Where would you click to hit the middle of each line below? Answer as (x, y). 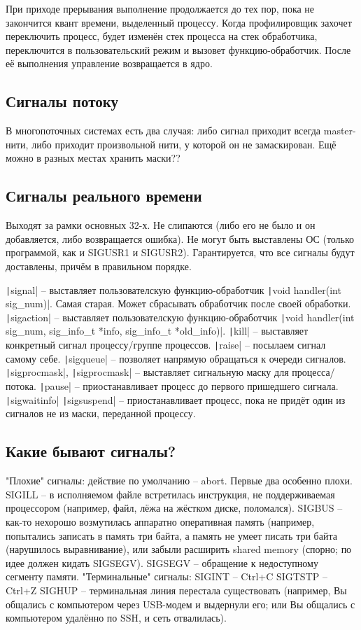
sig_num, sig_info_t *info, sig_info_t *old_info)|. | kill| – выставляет (157, 331)
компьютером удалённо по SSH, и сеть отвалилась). (116, 618)
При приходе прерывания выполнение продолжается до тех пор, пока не (160, 8)
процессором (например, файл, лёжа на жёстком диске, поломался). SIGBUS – (174, 508)
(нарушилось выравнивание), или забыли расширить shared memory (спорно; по (179, 549)
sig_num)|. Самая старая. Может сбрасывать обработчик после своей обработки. (178, 303)
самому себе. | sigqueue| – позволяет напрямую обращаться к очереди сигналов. (176, 358)
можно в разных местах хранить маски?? (93, 158)
